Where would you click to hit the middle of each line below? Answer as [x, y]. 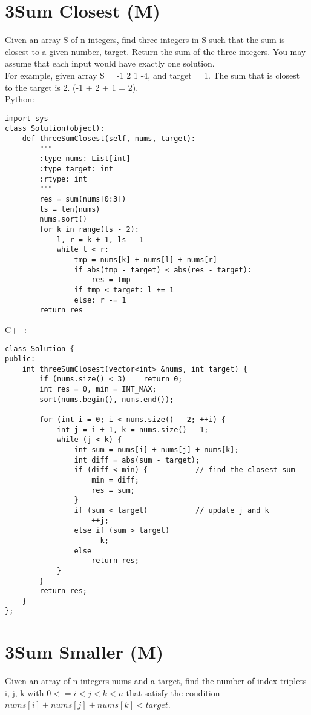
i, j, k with [25, 692]
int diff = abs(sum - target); [137, 460]
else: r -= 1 [100, 300]
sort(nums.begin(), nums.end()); [107, 399]
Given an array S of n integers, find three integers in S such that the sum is [145, 40]
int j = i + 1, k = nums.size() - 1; [133, 430]
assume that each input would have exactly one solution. [110, 63]
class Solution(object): [55, 129]
